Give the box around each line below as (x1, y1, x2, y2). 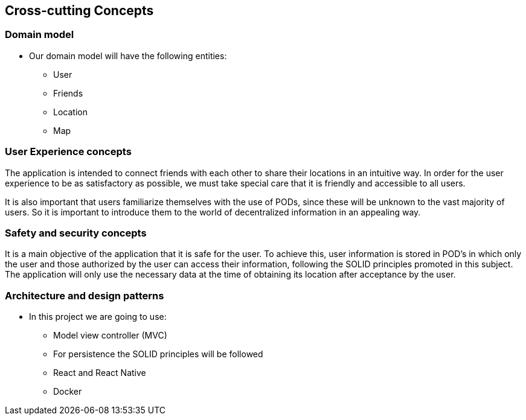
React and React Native (53, 367, 146, 378)
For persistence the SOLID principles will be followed (53, 349, 263, 360)
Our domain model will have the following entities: (29, 50, 227, 61)
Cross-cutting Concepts (5, 3, 154, 18)
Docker (53, 386, 82, 397)
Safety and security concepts (5, 226, 147, 239)
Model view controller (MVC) (53, 330, 167, 341)
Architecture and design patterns (5, 289, 164, 302)
